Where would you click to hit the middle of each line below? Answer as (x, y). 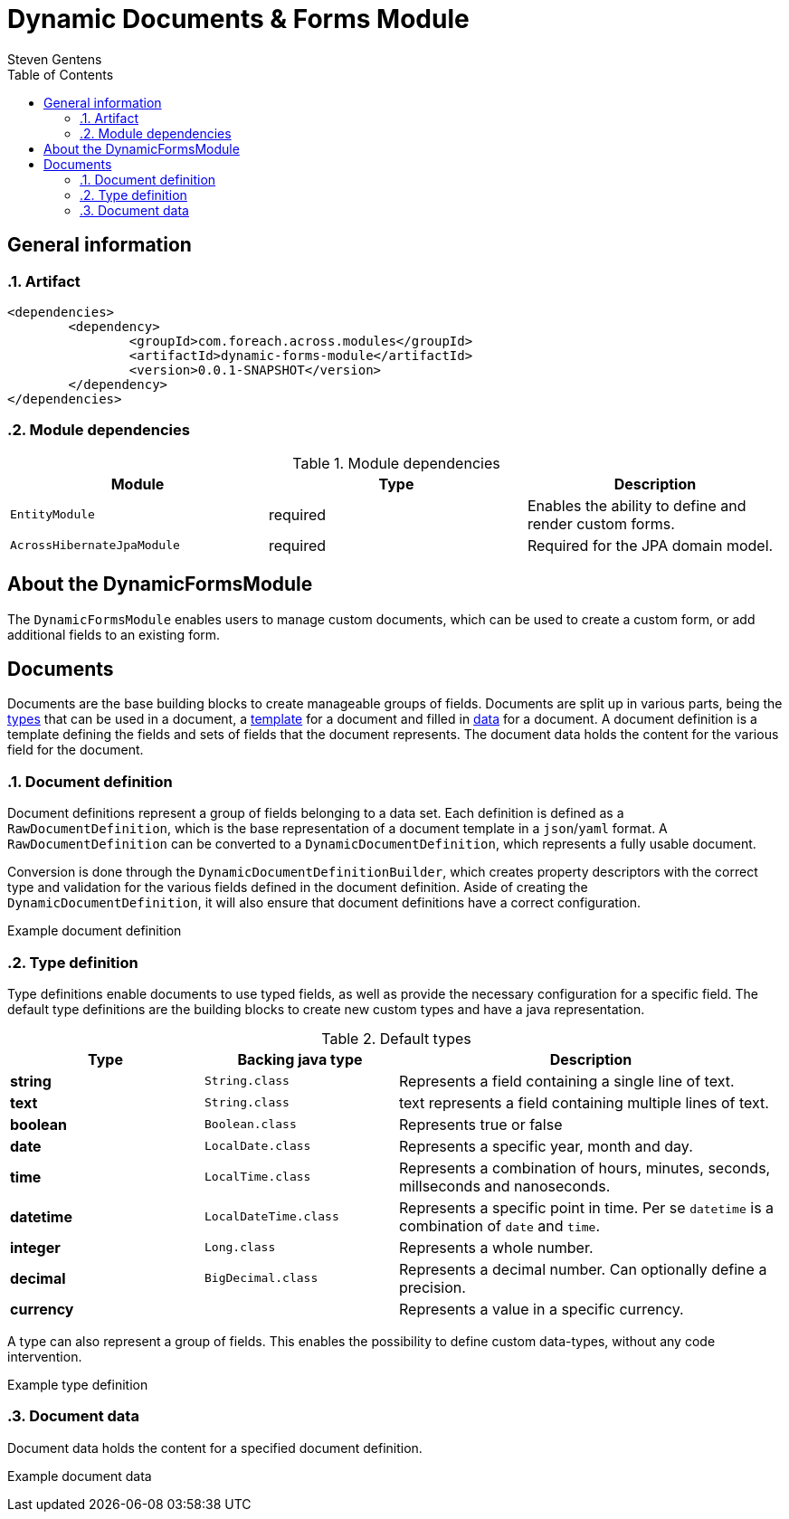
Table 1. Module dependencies (396, 463)
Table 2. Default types (396, 1038)
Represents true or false (481, 1124)
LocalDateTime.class (272, 1217)
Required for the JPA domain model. (650, 545)
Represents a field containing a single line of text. (567, 1081)
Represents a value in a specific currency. (542, 1309)
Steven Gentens (55, 59)
